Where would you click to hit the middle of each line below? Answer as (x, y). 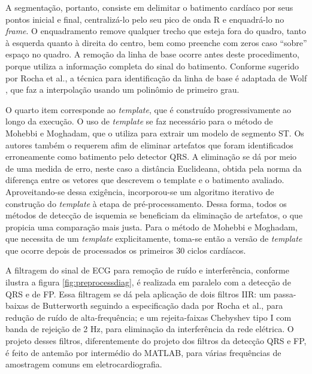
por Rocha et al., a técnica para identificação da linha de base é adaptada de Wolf (156, 77)
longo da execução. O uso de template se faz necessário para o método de (139, 121)
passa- (285, 294)
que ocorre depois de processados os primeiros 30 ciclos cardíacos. (126, 250)
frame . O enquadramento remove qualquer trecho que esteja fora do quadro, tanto (156, 31)
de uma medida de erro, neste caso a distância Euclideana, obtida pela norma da (154, 168)
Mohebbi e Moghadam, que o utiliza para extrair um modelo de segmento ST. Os (155, 133)
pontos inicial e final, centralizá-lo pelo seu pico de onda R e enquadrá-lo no (145, 19)
